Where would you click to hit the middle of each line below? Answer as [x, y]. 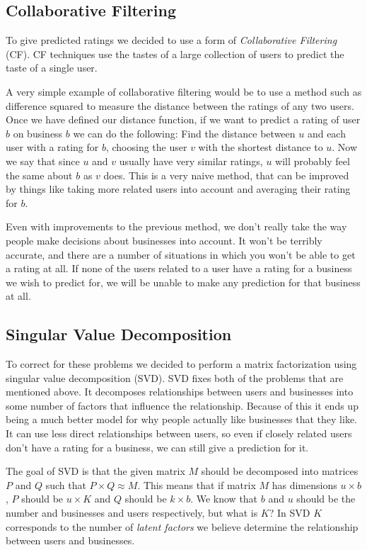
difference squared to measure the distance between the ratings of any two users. [180, 105]
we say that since [43, 161]
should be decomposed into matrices [280, 471]
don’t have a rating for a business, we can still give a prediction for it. [157, 447]
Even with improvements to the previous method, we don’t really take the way [176, 226]
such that [66, 484]
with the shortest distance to [261, 147]
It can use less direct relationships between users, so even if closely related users [179, 433]
